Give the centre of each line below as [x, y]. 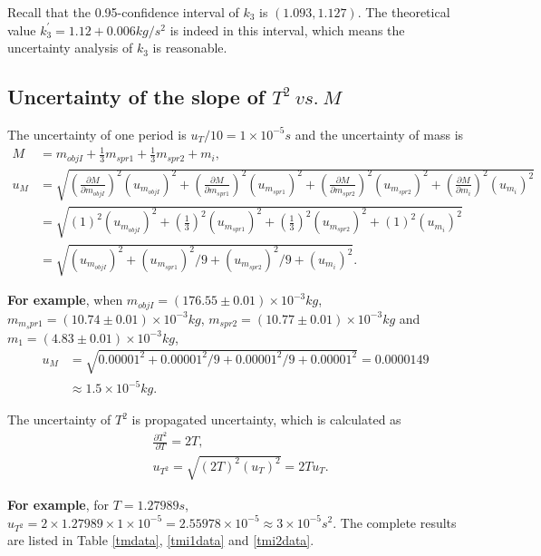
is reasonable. [190, 48]
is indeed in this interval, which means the [287, 29]
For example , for [58, 504]
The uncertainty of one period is [97, 134]
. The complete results [395, 522]
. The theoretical [404, 12]
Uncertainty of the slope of [136, 97]
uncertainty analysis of [70, 48]
